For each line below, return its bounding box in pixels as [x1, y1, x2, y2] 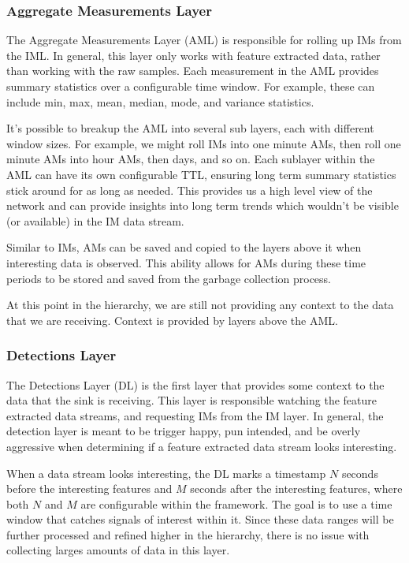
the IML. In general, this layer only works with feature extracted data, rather [6, 47, 381, 63]
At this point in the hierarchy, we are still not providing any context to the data [6, 296, 394, 313]
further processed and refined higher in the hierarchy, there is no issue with [6, 526, 370, 542]
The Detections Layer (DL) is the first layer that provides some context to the [6, 376, 385, 393]
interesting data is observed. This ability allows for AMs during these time [6, 254, 366, 270]
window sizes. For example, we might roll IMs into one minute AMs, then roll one [6, 135, 401, 151]
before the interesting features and [6, 480, 173, 497]
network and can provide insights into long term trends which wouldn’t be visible [6, 197, 399, 214]
